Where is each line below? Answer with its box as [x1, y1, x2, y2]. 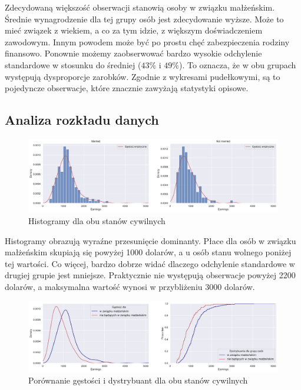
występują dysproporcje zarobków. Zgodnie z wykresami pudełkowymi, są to [5, 70, 280, 82]
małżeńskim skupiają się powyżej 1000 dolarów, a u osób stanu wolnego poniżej [5, 246, 292, 258]
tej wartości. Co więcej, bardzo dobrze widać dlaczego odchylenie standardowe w [5, 257, 295, 269]
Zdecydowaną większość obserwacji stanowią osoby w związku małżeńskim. [5, 1, 275, 13]
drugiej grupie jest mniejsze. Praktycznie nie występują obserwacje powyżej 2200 [5, 269, 296, 281]
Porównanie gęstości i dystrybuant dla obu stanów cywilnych [28, 374, 248, 386]
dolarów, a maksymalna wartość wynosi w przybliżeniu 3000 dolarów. [5, 280, 255, 292]
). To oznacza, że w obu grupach [178, 58, 296, 71]
